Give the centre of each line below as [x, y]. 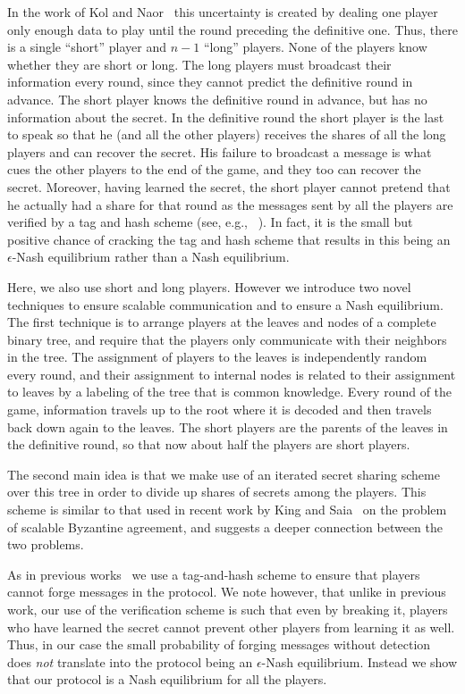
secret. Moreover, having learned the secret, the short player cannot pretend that [229, 186]
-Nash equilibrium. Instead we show [359, 661]
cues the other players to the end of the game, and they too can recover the [214, 169]
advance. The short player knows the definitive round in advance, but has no [217, 99]
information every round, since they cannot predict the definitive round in [210, 82]
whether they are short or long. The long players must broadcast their [199, 64]
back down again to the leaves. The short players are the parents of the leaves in [228, 426]
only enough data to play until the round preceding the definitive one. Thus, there [232, 29]
